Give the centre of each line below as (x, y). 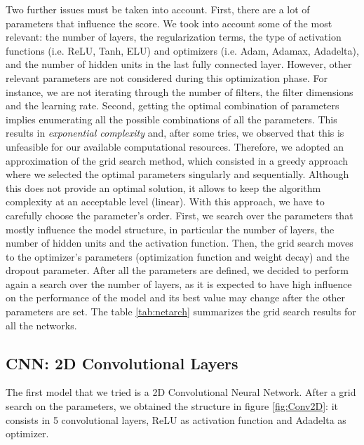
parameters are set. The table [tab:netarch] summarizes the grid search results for (181, 311)
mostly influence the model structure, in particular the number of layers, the (170, 229)
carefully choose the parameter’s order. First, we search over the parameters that (180, 215)
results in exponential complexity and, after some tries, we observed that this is (175, 133)
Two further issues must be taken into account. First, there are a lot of (158, 9)
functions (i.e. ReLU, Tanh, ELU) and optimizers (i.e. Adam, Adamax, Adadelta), (182, 50)
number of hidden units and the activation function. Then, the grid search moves (180, 243)
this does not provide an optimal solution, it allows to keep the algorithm (163, 187)
